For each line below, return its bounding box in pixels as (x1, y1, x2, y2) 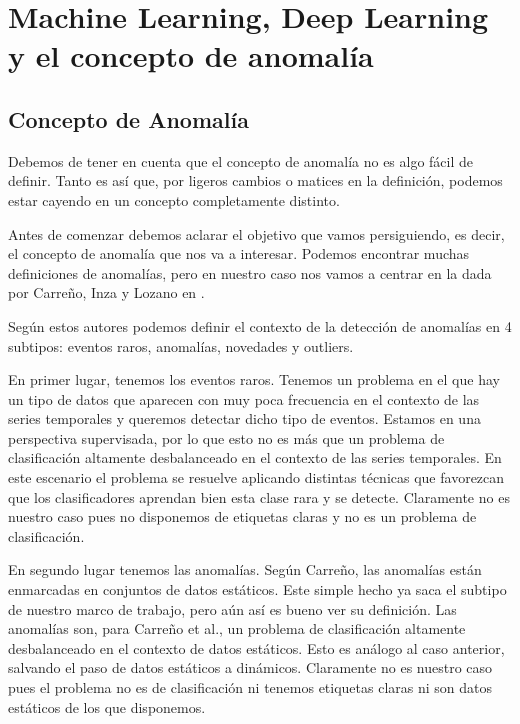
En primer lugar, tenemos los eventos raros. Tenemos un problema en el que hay (8, 369, 500, 390)
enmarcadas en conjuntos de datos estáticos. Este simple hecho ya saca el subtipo (8, 579, 507, 600)
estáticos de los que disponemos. (8, 696, 206, 717)
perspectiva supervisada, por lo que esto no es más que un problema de (8, 427, 445, 448)
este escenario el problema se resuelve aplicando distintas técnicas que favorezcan (8, 467, 505, 488)
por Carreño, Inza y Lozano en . (8, 282, 205, 303)
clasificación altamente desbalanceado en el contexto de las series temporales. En (8, 447, 502, 468)
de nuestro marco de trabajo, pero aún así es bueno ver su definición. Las (8, 598, 457, 619)
